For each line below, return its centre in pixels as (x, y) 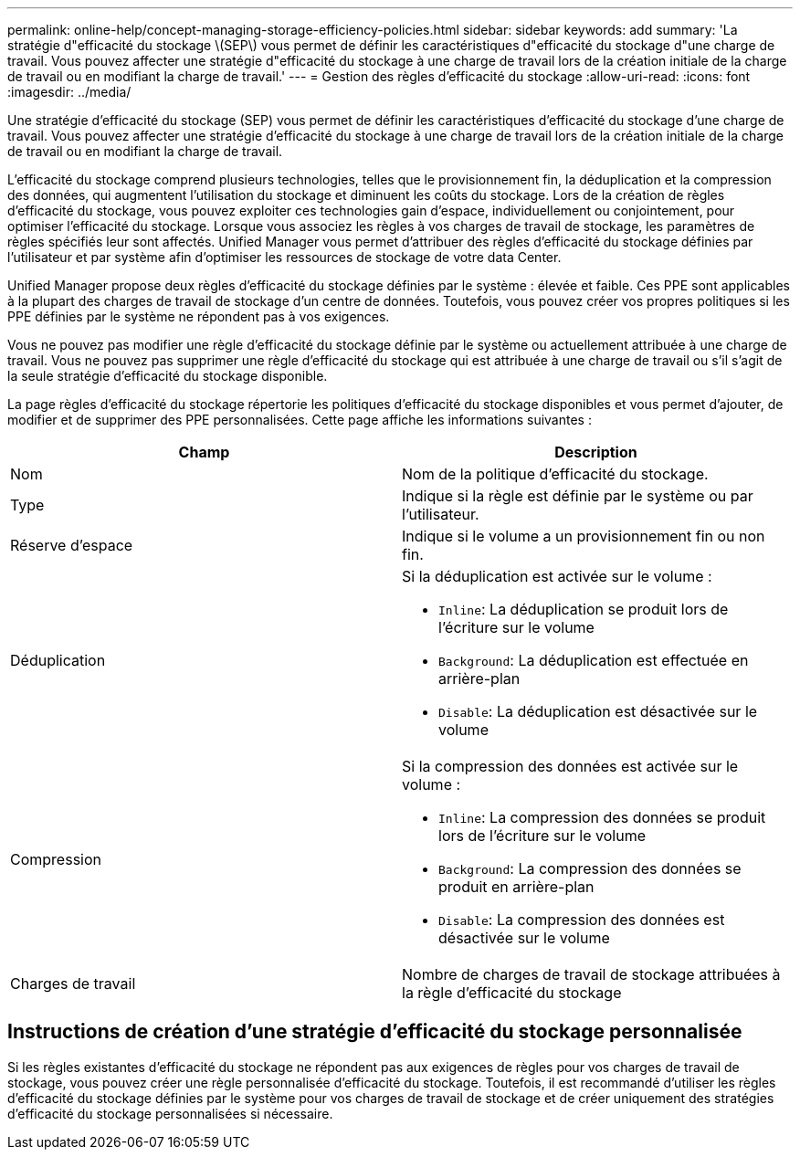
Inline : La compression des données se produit (602, 817)
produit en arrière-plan (516, 887)
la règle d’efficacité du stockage (512, 993)
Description (596, 452)
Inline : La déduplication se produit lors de (584, 609)
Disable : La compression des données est (582, 920)
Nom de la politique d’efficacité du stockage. (555, 474)
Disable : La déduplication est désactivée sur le (598, 711)
